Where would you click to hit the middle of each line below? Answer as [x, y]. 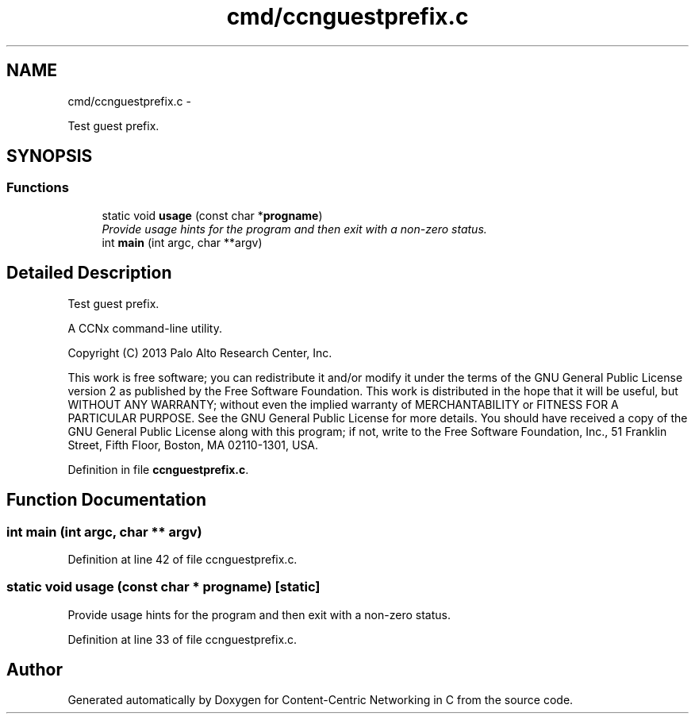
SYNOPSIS [50, 156]
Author [35, 670]
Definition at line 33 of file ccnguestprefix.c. [182, 639]
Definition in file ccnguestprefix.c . [158, 469]
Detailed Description [89, 273]
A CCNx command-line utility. [145, 328]
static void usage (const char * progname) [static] [163, 587]
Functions [38, 188]
